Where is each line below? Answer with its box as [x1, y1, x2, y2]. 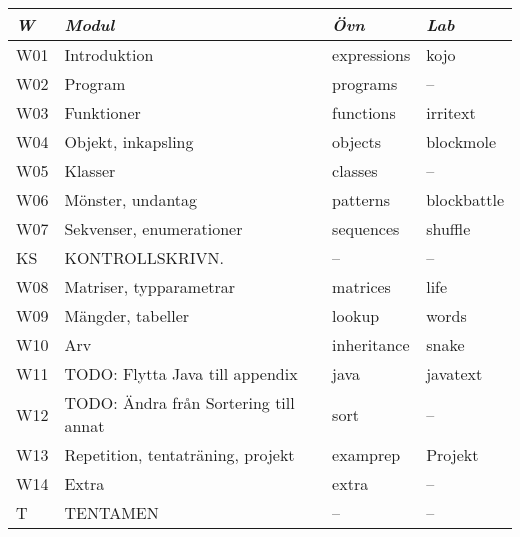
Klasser [64, 159, 116, 182]
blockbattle [426, 188, 504, 211]
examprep [332, 443, 401, 466]
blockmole [426, 130, 496, 153]
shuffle [426, 217, 471, 240]
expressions [332, 43, 411, 66]
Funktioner [64, 101, 141, 124]
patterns [332, 188, 391, 211]
